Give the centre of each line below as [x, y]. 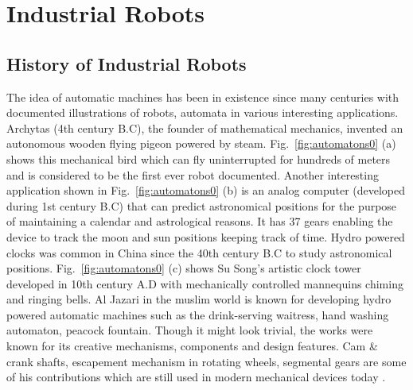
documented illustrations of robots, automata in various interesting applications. [203, 112]
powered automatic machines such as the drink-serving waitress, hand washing [198, 314]
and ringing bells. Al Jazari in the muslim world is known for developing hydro [199, 299]
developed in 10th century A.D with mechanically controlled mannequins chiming [205, 283]
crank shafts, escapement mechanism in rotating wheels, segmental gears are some [206, 361]
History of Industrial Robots [127, 63]
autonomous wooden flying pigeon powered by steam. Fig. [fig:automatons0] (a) [201, 143]
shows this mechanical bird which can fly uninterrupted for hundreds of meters [199, 158]
